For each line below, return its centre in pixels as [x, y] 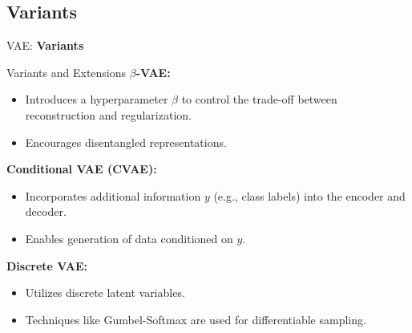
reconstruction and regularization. [108, 114]
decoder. [46, 211]
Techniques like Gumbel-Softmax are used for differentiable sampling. [196, 319]
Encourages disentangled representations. [126, 142]
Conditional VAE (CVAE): [82, 169]
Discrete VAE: [47, 265]
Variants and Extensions [67, 72]
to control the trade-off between [259, 99]
